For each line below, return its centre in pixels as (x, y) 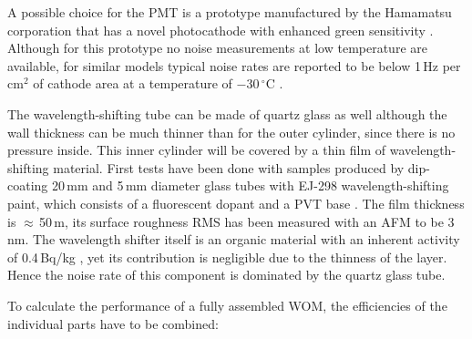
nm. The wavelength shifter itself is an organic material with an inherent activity (234, 239)
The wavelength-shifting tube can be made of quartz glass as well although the (227, 113)
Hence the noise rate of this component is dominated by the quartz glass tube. (226, 275)
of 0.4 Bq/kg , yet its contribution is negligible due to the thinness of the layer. (227, 257)
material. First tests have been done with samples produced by (229, 167)
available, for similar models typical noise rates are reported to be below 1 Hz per (234, 65)
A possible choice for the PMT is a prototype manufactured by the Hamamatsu (230, 12)
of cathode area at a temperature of (133, 83)
